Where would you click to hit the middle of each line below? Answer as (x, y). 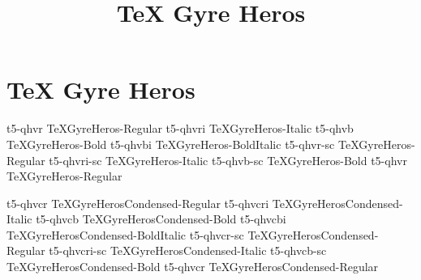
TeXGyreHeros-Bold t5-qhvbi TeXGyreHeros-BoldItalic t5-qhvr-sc (171, 144)
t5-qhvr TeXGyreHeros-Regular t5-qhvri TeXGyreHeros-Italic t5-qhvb (180, 128)
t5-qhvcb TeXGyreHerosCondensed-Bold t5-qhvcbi (161, 219)
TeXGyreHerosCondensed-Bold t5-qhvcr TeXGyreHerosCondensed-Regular (193, 267)
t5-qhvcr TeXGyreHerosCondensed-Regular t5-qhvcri (138, 203)
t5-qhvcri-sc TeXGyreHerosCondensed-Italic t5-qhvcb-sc (188, 250)
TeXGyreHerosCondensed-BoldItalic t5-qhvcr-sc (125, 234)
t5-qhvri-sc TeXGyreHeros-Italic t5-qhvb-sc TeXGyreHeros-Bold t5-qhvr (228, 160)
